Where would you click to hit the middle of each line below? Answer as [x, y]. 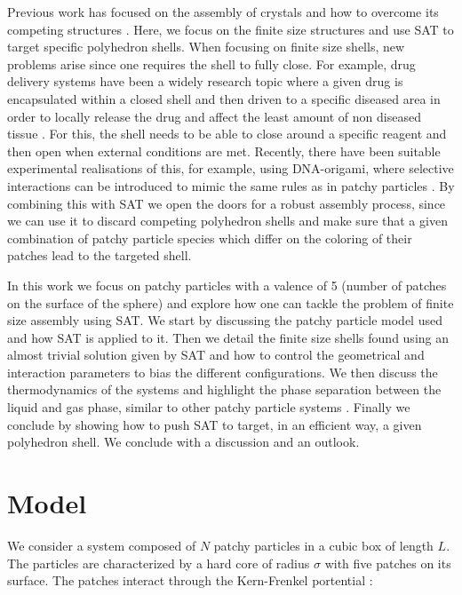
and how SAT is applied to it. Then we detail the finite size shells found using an [228, 337]
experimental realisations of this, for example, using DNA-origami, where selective [231, 168]
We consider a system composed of [102, 545]
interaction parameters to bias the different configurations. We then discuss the [223, 372]
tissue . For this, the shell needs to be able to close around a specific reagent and [227, 134]
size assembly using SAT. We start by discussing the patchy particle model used [225, 320]
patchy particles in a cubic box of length [323, 545]
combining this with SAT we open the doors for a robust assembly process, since [227, 203]
